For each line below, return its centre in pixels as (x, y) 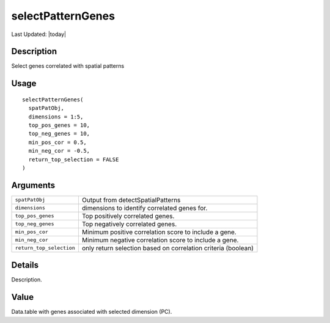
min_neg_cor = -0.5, (59, 151)
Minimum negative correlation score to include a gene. (160, 240)
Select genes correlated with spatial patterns (68, 66)
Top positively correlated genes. (128, 216)
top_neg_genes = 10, (59, 134)
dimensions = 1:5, (56, 117)
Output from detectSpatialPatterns (131, 200)
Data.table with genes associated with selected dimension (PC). (92, 312)
